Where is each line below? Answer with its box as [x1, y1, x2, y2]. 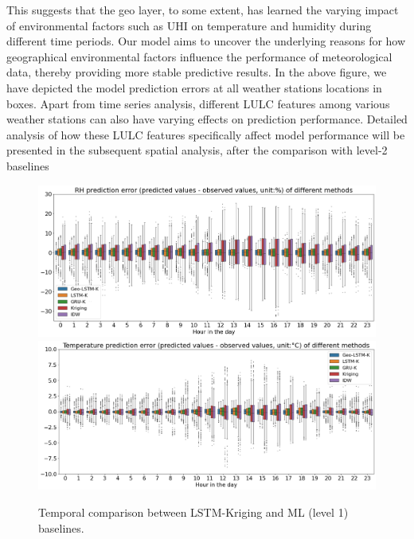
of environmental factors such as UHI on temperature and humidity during [6, 17, 372, 33]
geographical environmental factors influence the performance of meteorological [6, 48, 393, 64]
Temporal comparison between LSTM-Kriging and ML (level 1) [38, 503, 349, 520]
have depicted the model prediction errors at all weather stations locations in [6, 79, 382, 96]
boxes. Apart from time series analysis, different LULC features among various [6, 95, 390, 111]
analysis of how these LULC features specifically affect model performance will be [6, 126, 405, 143]
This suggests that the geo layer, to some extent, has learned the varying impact [6, 2, 399, 18]
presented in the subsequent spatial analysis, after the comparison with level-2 [6, 142, 388, 158]
